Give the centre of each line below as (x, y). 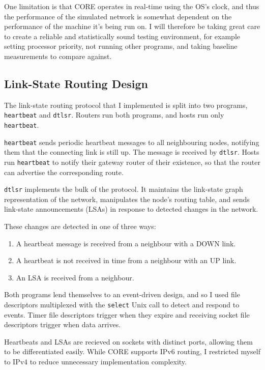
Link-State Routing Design (76, 83)
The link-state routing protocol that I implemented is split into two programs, (126, 105)
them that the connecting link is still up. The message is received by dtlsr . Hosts (132, 152)
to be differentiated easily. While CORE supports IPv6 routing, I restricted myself (132, 351)
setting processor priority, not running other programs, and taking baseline (121, 46)
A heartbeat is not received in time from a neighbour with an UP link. (126, 260)
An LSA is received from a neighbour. (75, 277)
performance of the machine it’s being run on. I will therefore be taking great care (132, 26)
